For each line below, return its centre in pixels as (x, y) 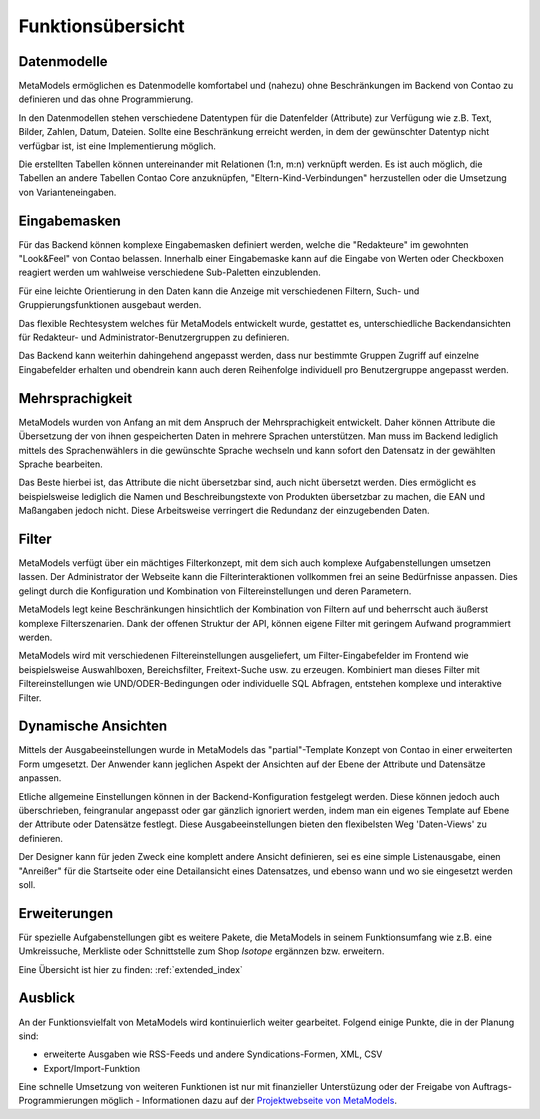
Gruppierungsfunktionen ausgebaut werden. (110, 305)
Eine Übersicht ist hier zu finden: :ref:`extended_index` (131, 969)
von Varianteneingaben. (67, 192)
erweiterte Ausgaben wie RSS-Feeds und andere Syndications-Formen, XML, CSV (213, 1054)
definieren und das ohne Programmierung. (106, 99)
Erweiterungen (66, 913)
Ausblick (46, 998)
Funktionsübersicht (101, 26)
